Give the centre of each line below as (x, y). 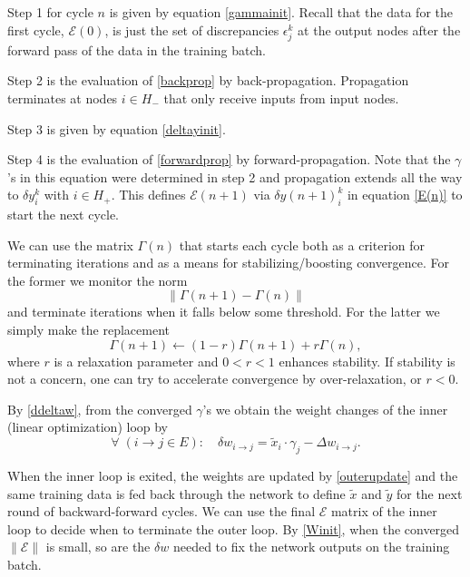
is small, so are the (98, 547)
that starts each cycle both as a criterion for (302, 244)
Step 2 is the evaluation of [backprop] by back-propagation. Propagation (208, 80)
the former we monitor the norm (98, 280)
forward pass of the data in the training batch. (137, 49)
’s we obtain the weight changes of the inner (325, 409)
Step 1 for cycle (50, 12)
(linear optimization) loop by (88, 427)
